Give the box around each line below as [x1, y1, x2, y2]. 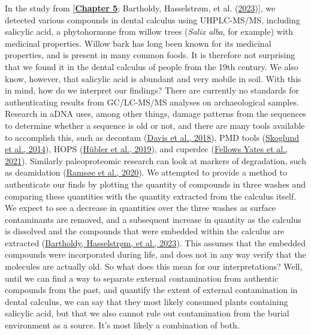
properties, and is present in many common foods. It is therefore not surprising [5, 49, 295, 61]
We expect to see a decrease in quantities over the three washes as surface [5, 201, 276, 214]
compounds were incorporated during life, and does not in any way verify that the [5, 248, 306, 261]
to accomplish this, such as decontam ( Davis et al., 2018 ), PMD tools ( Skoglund [5, 131, 300, 143]
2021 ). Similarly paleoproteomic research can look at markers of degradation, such [5, 154, 306, 167]
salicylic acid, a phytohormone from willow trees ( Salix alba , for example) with [5, 25, 294, 38]
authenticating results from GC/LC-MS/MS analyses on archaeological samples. [5, 95, 299, 108]
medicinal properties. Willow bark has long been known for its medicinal [5, 37, 271, 49]
